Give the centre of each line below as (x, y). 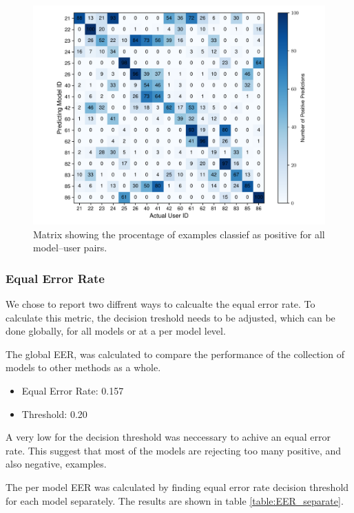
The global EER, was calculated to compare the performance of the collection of (175, 354)
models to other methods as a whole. (83, 367)
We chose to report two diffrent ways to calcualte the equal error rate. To (160, 304)
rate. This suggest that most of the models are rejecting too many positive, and (174, 450)
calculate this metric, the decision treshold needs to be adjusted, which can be (170, 317)
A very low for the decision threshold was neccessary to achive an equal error (168, 437)
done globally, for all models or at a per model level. (116, 331)
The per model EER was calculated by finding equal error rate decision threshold (177, 486)
